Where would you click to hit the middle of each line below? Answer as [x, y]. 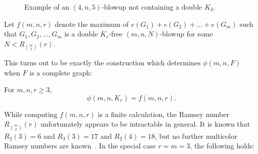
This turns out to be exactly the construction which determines [102, 62]
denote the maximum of [92, 24]
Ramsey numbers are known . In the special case [80, 146]
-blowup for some [186, 34]
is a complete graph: [61, 72]
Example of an [47, 7]
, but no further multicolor [196, 136]
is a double [81, 34]
